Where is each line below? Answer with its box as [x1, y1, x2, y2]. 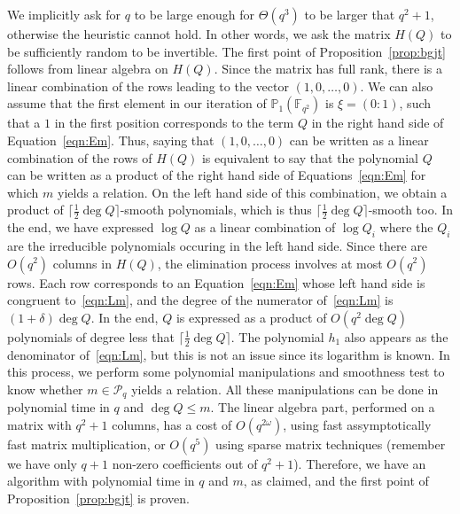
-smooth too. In [368, 200, 454, 219]
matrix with [7, 415, 72, 433]
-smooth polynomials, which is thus [120, 200, 312, 219]
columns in [52, 253, 112, 272]
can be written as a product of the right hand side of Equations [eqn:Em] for [7, 166, 426, 184]
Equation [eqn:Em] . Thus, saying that [7, 130, 214, 149]
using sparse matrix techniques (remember [215, 434, 446, 453]
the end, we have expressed [7, 218, 154, 237]
